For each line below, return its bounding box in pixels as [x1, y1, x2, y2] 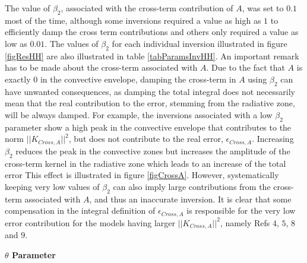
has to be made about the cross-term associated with [5, 61, 198, 74]
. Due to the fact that [206, 61, 285, 74]
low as [5, 37, 27, 49]
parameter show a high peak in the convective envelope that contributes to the [5, 121, 292, 133]
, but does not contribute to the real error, [68, 132, 223, 145]
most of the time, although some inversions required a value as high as [5, 14, 261, 26]
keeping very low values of [5, 180, 100, 192]
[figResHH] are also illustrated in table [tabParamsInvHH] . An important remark [5, 49, 299, 62]
